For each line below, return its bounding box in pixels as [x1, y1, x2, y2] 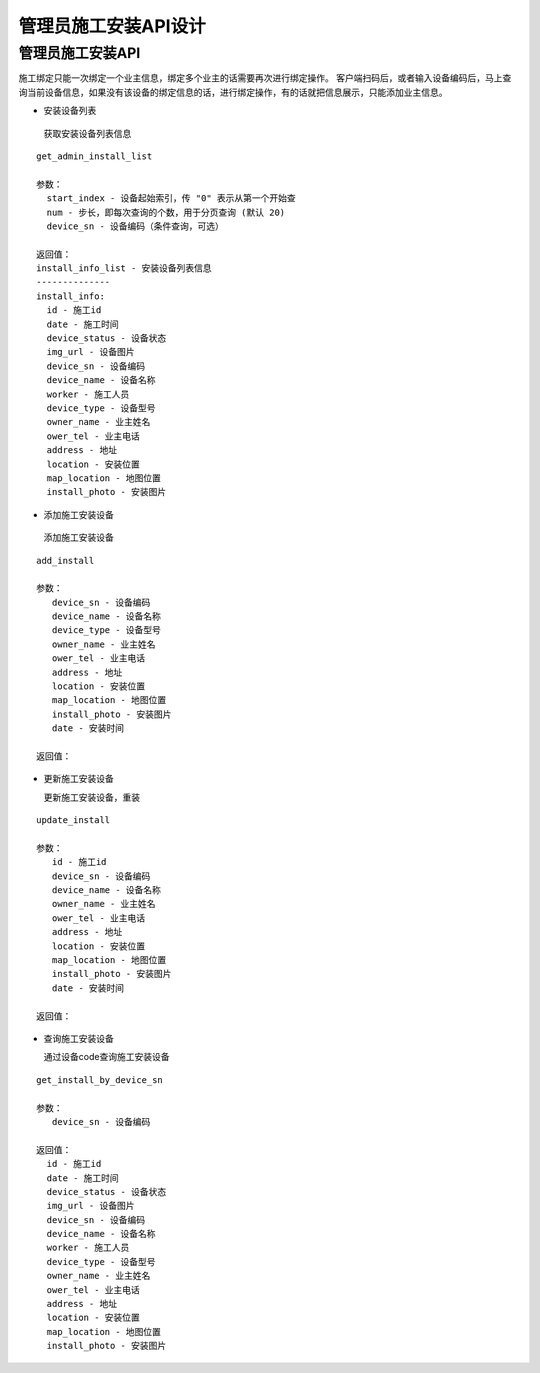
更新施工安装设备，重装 [43, 791, 140, 803]
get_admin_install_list [36, 150, 153, 162]
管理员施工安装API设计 [18, 15, 206, 37]
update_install [36, 815, 111, 826]
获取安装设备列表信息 [43, 127, 132, 139]
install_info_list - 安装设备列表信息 [36, 263, 212, 274]
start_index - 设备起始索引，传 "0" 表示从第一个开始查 [46, 193, 297, 204]
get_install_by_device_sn [36, 1074, 164, 1085]
